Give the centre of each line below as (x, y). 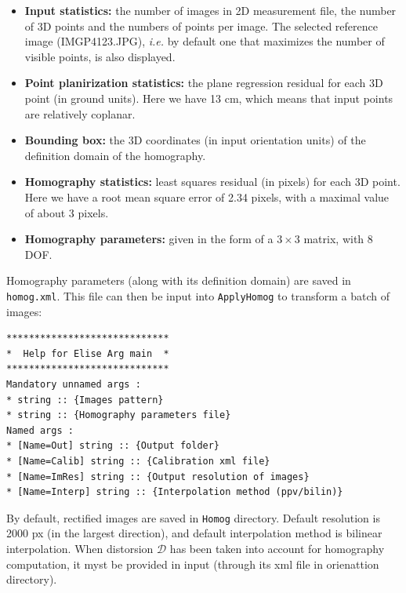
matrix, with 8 (338, 239)
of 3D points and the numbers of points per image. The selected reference (201, 25)
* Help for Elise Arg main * (88, 353)
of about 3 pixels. (67, 212)
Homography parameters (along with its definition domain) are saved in (179, 280)
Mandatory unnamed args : (74, 384)
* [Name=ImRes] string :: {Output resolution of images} (158, 477)
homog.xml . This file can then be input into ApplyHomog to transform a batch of (198, 295)
